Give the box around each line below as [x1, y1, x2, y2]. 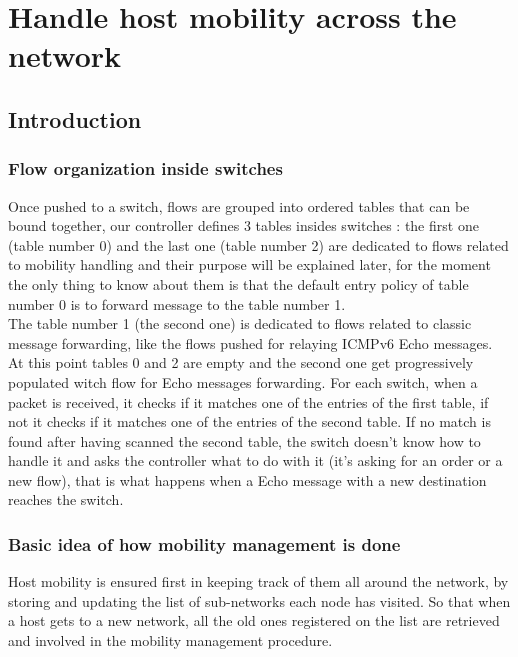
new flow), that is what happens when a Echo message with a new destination [8, 469, 487, 490]
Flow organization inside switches [8, 156, 283, 181]
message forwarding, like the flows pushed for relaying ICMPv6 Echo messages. [8, 332, 493, 353]
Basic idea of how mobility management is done [8, 531, 401, 556]
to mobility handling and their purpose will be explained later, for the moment [8, 254, 491, 275]
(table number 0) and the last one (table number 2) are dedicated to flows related [8, 234, 509, 255]
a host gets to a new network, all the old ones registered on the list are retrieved [8, 610, 500, 631]
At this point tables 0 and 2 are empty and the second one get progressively [8, 352, 474, 373]
